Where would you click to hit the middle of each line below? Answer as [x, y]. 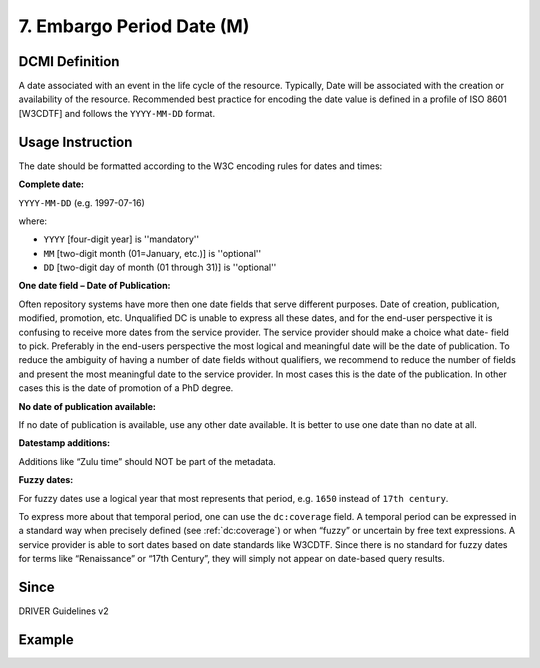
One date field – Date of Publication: [94, 286]
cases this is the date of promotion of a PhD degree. [126, 388]
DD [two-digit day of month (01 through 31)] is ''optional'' [160, 267]
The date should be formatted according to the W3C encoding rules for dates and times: [200, 166]
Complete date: [51, 184]
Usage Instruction [75, 141]
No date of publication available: [87, 406]
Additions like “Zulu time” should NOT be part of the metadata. [147, 461]
